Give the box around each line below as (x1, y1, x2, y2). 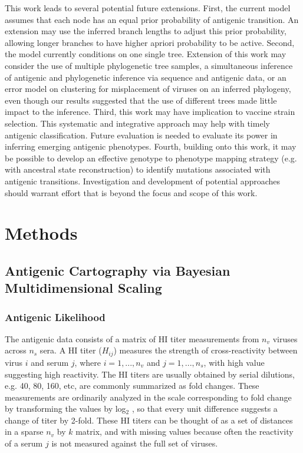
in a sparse (5, 425, 44, 438)
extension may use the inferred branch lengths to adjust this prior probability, (5, 25, 286, 37)
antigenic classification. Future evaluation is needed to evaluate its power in (5, 128, 278, 141)
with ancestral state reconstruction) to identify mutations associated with (5, 163, 271, 176)
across (5, 344, 27, 356)
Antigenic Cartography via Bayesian (5, 261, 230, 279)
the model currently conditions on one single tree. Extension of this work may (5, 48, 286, 60)
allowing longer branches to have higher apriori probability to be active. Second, (5, 36, 295, 48)
